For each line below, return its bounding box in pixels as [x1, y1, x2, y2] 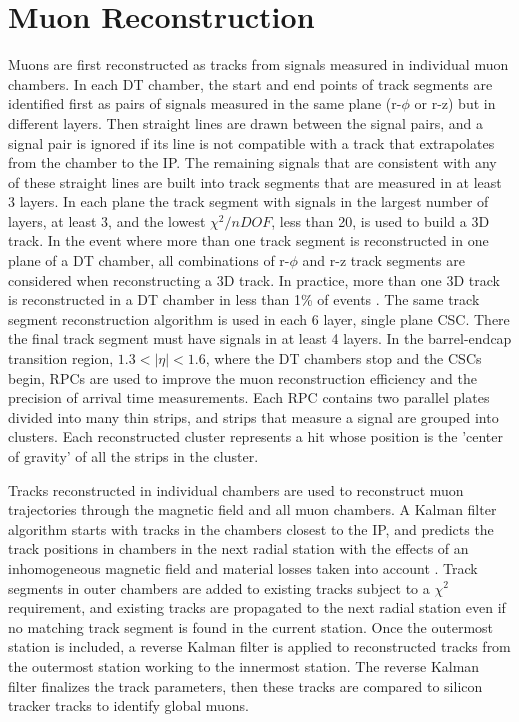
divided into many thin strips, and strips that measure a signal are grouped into [8, 406, 499, 427]
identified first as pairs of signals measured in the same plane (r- [8, 93, 402, 114]
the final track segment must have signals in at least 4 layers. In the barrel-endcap [8, 328, 512, 349]
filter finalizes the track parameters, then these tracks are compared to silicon [8, 675, 483, 696]
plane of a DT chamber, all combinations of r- [8, 250, 290, 271]
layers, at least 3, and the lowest [8, 210, 206, 231]
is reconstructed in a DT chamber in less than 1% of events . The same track [8, 289, 480, 310]
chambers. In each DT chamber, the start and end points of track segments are [8, 73, 493, 94]
